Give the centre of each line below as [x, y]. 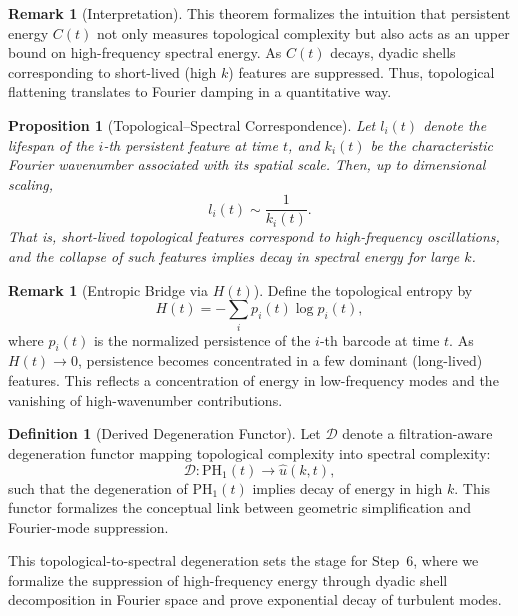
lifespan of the [51, 144]
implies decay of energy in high [347, 487]
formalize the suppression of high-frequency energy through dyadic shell [228, 579]
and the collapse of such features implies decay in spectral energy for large [234, 256]
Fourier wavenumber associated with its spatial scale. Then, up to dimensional [247, 164]
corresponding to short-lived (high [112, 71]
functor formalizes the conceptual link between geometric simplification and [240, 507]
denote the [455, 124]
